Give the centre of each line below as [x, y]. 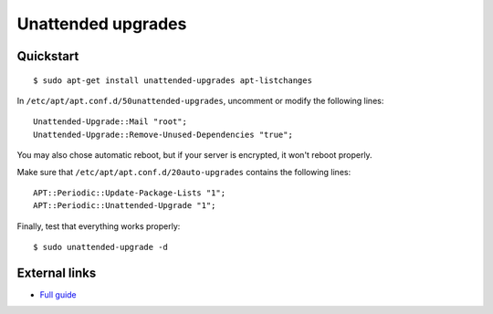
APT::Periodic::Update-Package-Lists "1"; [130, 193]
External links [57, 272]
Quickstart [48, 56]
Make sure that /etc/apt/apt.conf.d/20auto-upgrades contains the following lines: [184, 172]
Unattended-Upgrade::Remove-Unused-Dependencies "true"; [163, 134]
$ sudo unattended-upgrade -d [101, 247]
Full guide [58, 294]
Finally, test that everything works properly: [99, 226]
